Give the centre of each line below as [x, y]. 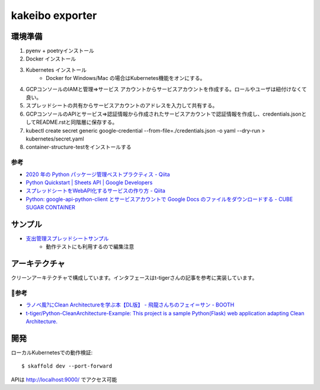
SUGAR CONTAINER [50, 207]
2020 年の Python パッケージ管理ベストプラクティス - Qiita [98, 174]
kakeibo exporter [54, 15]
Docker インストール [51, 59]
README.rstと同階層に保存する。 [77, 122]
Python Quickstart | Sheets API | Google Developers [89, 182]
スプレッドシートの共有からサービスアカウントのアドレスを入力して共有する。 [122, 106]
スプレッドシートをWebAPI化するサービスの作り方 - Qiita [96, 191]
